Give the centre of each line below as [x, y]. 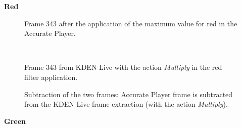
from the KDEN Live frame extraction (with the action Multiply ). [126, 104]
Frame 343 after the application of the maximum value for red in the [131, 23]
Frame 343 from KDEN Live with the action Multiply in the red [123, 67]
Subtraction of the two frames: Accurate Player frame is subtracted [129, 94]
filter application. [51, 77]
